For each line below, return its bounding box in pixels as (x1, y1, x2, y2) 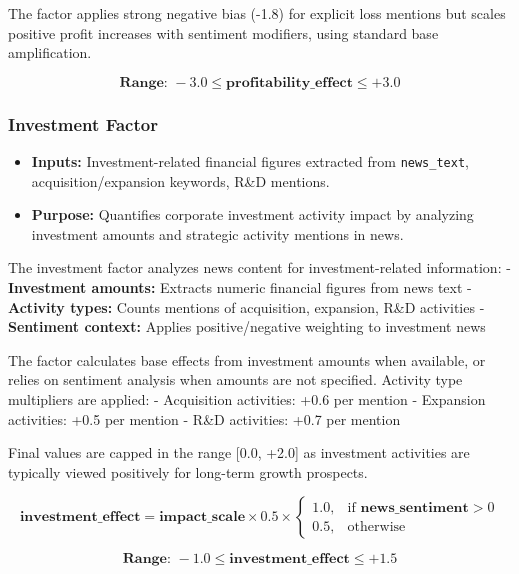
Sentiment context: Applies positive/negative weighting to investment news (8, 316, 486, 337)
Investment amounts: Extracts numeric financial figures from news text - (8, 277, 472, 298)
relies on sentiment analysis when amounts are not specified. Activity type (8, 369, 463, 390)
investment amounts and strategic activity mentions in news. (31, 223, 404, 244)
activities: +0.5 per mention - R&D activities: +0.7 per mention (8, 408, 401, 429)
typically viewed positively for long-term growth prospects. (8, 461, 368, 482)
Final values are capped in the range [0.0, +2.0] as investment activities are (8, 442, 470, 463)
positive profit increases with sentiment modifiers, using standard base (8, 22, 439, 43)
